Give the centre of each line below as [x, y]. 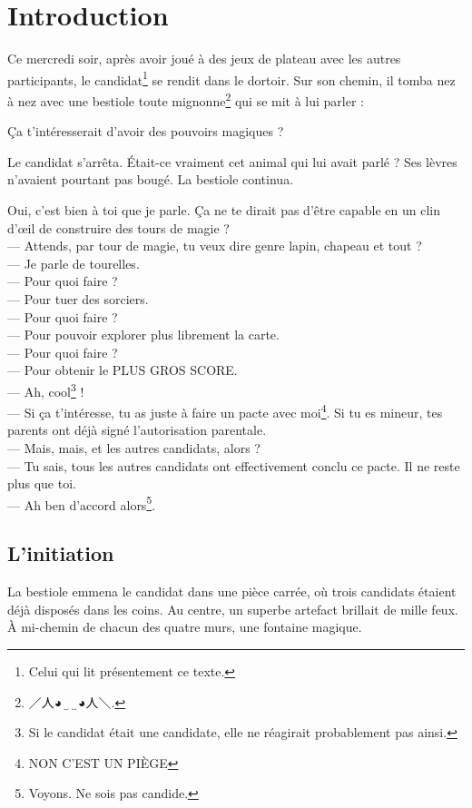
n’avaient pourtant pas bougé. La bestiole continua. [151, 179]
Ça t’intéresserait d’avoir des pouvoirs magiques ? [146, 131]
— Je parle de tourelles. [74, 263]
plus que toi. [42, 483]
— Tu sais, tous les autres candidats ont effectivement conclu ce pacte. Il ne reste [234, 465]
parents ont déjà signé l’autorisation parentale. [137, 430]
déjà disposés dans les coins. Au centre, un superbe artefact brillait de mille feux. [233, 609]
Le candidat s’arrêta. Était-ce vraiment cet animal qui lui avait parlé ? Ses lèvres [232, 161]
